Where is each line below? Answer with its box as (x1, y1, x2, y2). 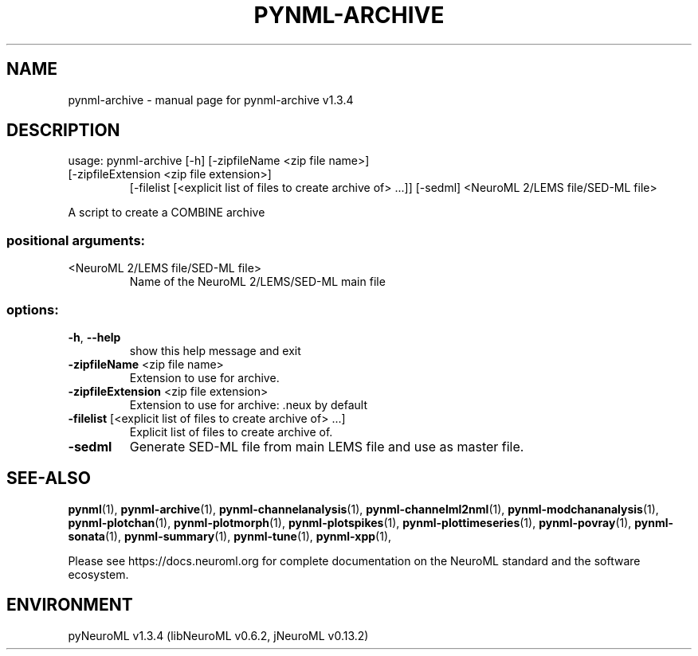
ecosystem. (68, 567, 129, 581)
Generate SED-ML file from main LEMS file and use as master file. (129, 438, 524, 455)
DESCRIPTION (6, 120, 120, 141)
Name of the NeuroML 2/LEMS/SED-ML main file (129, 275, 386, 289)
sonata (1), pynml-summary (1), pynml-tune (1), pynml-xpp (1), (68, 529, 392, 543)
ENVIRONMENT (6, 595, 133, 615)
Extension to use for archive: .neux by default (129, 397, 368, 412)
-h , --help (68, 330, 121, 344)
